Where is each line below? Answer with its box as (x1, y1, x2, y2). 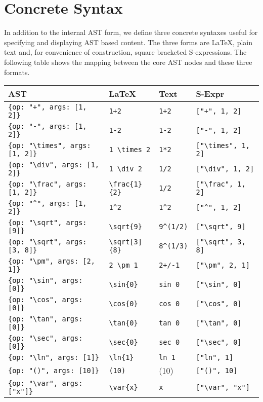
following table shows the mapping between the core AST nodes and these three (4, 56, 252, 67)
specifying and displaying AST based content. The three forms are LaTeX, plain (4, 36, 253, 47)
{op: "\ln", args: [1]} (8, 353, 100, 362)
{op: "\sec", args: (8, 334, 83, 343)
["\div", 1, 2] (196, 165, 254, 173)
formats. (4, 66, 30, 77)
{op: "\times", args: (8, 141, 91, 150)
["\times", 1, (196, 141, 250, 150)
